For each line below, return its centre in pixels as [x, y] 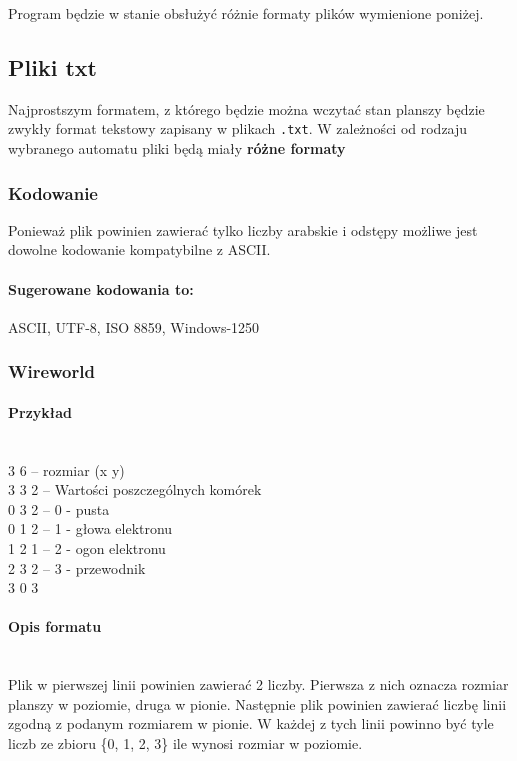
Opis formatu [55, 626]
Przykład [40, 411]
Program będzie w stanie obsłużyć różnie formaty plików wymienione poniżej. [246, 13]
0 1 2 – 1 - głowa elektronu [90, 528]
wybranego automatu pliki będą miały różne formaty [177, 148]
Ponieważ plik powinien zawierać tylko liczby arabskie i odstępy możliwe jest [243, 229]
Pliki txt [52, 66]
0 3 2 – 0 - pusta [59, 508]
